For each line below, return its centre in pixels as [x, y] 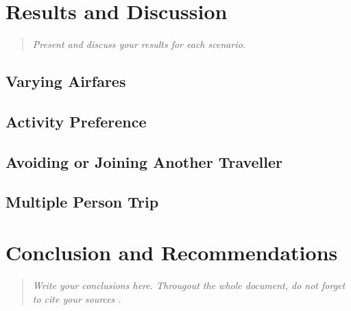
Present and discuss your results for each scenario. [139, 44]
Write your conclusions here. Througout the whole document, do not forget [189, 285]
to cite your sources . [77, 298]
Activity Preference [76, 121]
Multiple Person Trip [82, 202]
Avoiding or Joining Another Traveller [144, 161]
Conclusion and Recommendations [172, 252]
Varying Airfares [66, 81]
